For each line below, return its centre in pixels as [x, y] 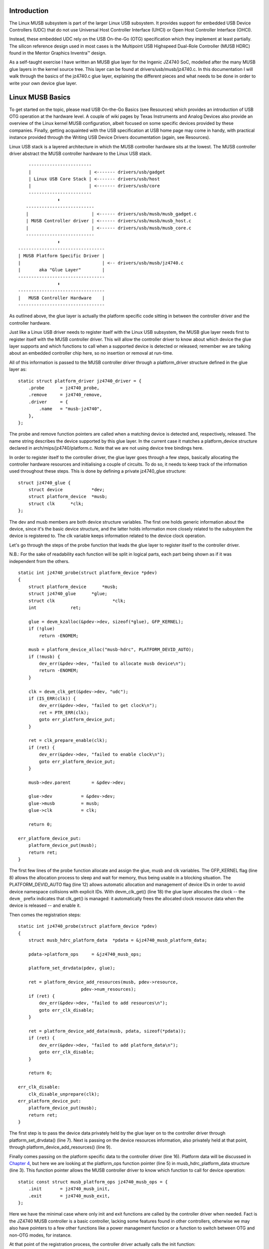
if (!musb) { [44, 656]
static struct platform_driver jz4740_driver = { [80, 381]
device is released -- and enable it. [45, 906]
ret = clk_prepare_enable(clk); [68, 740]
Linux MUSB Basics [40, 97]
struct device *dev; [67, 490]
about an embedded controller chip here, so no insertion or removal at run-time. [91, 353]
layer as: [18, 369]
